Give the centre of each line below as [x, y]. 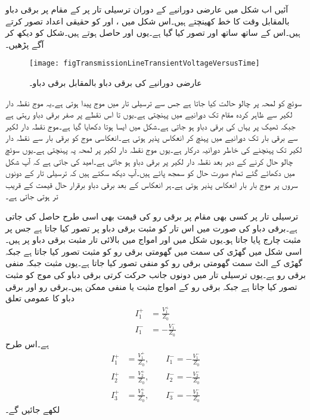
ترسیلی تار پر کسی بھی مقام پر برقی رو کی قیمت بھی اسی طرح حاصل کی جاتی [152, 216]
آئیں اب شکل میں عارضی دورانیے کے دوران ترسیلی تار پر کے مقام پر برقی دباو [147, 9]
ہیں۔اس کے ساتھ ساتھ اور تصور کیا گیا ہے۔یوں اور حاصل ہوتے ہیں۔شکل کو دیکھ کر [153, 33]
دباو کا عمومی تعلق [40, 298]
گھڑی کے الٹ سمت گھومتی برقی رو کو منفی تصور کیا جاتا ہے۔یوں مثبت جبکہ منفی [154, 263]
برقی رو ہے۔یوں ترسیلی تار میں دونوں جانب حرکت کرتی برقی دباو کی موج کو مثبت [156, 274]
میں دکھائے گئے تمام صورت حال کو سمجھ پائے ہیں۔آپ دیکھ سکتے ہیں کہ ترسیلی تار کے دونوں [150, 173]
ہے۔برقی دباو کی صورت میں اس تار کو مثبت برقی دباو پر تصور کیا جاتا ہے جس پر [151, 228]
